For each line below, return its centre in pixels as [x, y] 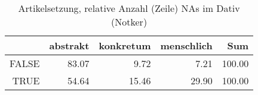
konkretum [125, 45]
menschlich [186, 45]
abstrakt [69, 45]
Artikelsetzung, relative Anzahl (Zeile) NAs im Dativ [129, 8]
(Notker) [129, 22]
